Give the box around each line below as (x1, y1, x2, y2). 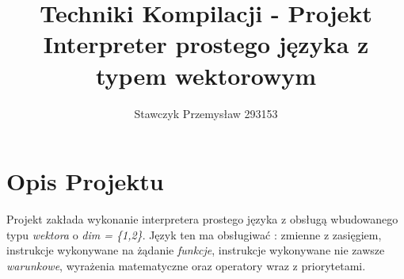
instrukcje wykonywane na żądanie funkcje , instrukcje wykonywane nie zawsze (6, 242, 385, 258)
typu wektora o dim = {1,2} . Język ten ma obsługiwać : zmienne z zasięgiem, (6, 226, 382, 243)
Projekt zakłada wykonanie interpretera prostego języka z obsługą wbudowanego (6, 211, 398, 227)
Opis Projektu (6, 165, 164, 197)
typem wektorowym (95, 59, 316, 91)
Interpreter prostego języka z (43, 28, 369, 60)
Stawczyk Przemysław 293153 (134, 105, 278, 121)
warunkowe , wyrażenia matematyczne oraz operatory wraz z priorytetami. (6, 257, 366, 273)
